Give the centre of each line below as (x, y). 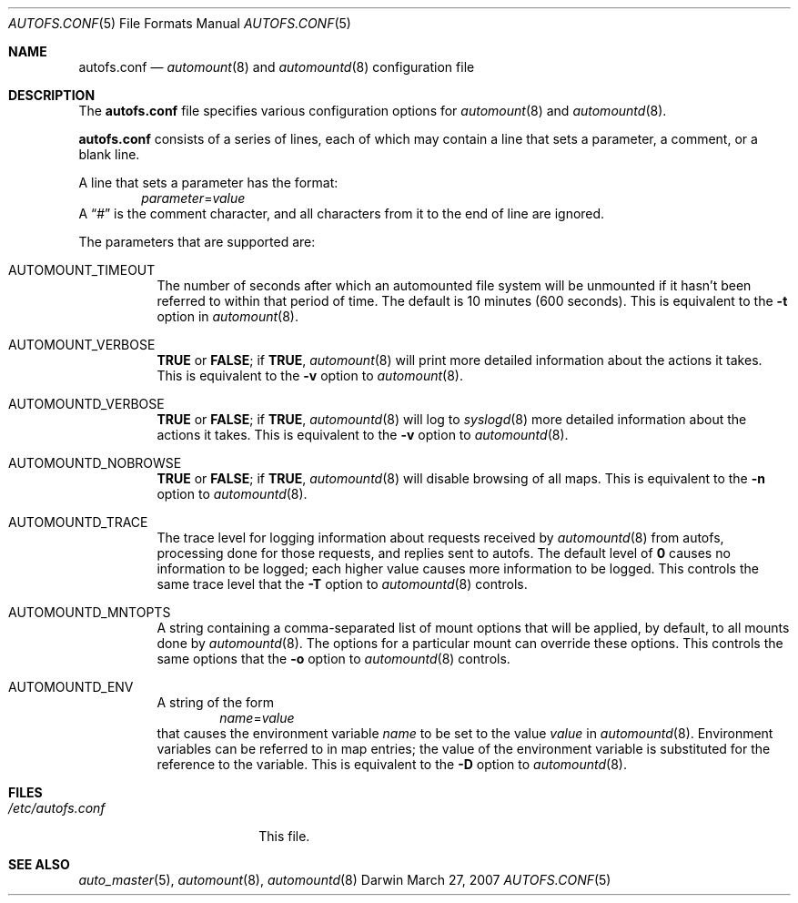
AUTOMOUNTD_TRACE (78, 522)
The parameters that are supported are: (197, 242)
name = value (257, 718)
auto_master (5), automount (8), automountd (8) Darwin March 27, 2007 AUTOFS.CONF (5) (345, 880)
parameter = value (193, 198)
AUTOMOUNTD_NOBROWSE (95, 463)
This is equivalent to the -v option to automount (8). (310, 375)
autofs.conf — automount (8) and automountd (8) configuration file (277, 67)
